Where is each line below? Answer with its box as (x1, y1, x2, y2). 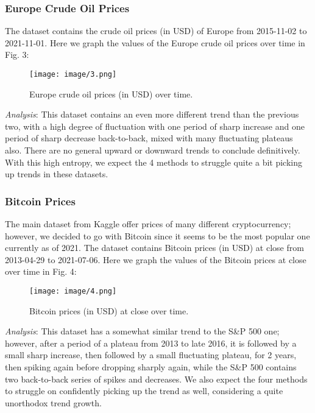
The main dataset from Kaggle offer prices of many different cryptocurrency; (5, 217, 291, 230)
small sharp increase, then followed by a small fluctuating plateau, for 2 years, (5, 348, 297, 361)
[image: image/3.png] (29, 70, 117, 79)
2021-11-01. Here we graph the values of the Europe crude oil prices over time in (5, 36, 305, 49)
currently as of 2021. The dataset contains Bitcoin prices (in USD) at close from (5, 241, 304, 254)
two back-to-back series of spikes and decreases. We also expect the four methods (5, 372, 308, 385)
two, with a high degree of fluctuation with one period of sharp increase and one (5, 119, 305, 132)
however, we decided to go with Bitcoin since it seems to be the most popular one (5, 229, 310, 242)
